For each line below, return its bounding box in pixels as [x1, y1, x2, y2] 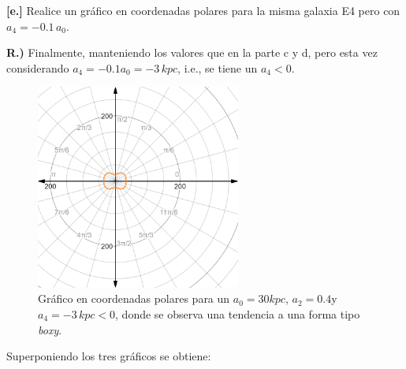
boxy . [38, 321, 62, 337]
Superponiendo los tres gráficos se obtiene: [6, 348, 211, 364]
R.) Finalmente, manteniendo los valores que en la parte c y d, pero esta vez [6, 44, 378, 61]
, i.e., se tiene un [177, 59, 258, 76]
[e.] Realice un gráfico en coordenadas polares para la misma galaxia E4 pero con [6, 2, 400, 18]
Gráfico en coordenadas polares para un [38, 290, 230, 307]
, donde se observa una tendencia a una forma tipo [115, 305, 360, 322]
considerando [6, 59, 69, 76]
